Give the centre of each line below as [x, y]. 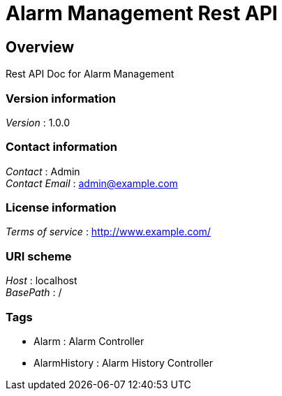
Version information [61, 98]
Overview [40, 47]
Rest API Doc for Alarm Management [90, 74]
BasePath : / [34, 293]
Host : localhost [42, 281]
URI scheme [39, 256]
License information [61, 208]
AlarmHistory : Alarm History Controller [123, 362]
